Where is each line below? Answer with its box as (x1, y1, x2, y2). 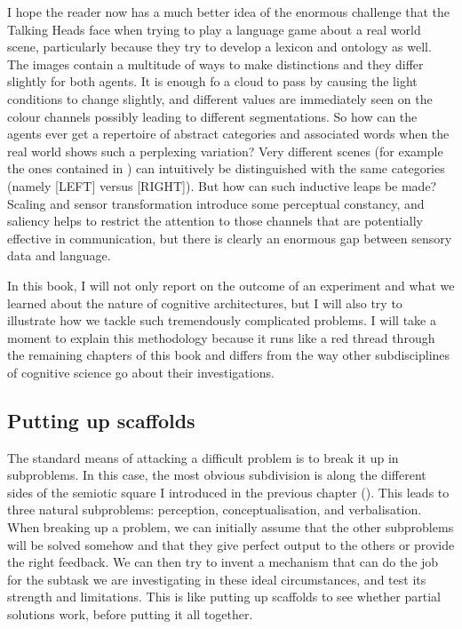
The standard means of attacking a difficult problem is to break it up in (7, 448, 399, 466)
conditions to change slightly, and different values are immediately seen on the (7, 89, 433, 107)
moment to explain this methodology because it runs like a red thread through (7, 328, 435, 346)
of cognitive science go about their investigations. (7, 362, 275, 381)
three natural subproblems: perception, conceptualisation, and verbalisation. (7, 500, 422, 519)
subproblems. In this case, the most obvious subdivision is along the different (7, 466, 426, 484)
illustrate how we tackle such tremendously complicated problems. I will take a (7, 311, 436, 330)
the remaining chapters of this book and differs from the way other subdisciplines (7, 346, 450, 364)
